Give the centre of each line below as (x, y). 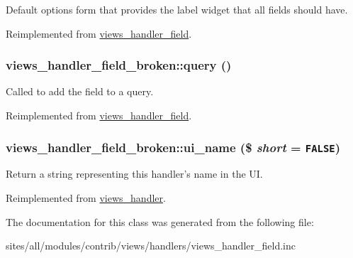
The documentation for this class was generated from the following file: (160, 221)
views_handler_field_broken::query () (119, 65)
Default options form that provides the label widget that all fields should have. (177, 9)
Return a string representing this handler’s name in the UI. (134, 174)
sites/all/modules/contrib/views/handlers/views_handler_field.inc (151, 246)
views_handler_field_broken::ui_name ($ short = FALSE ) (173, 147)
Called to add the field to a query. (80, 91)
